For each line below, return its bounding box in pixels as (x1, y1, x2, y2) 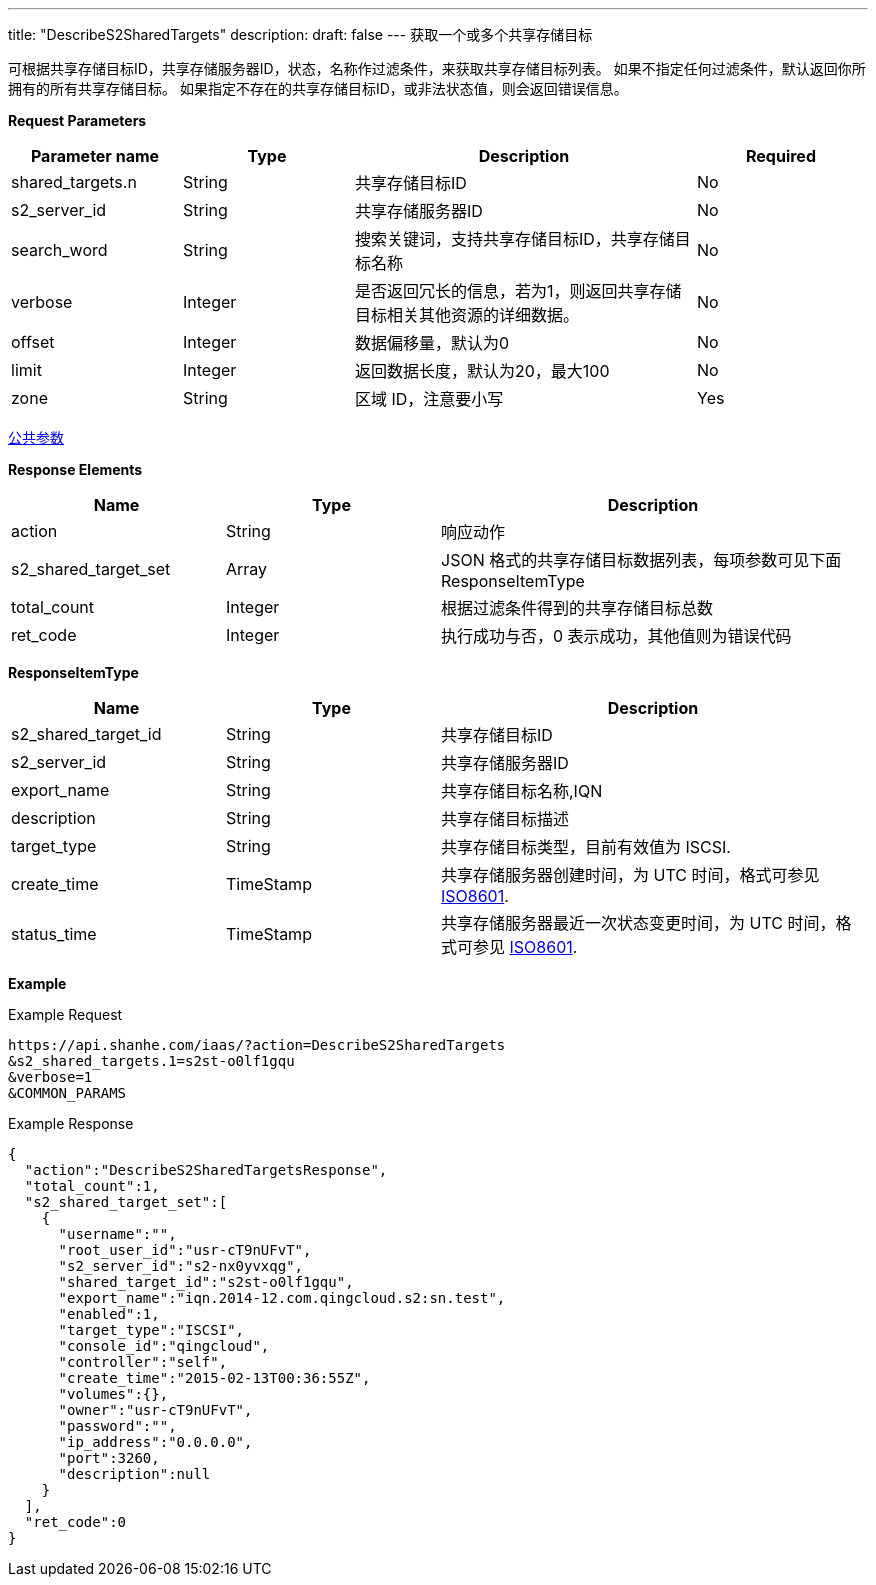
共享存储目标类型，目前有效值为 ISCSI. (441, 837, 731, 857)
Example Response (8, 1115, 134, 1132)
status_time (11, 924, 97, 944)
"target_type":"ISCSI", (58, 1322, 245, 1338)
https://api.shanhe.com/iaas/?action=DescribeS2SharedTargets (8, 1037, 506, 1053)
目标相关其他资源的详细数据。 (355, 305, 580, 325)
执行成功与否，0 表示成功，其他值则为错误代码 (441, 626, 792, 646)
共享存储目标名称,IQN (441, 781, 603, 801)
